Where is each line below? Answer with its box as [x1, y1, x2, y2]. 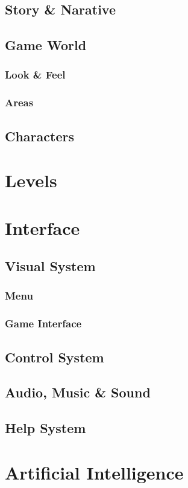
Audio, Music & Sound [5, 383, 151, 402]
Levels [5, 168, 57, 193]
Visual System [5, 257, 96, 275]
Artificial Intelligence [5, 460, 184, 484]
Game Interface [5, 316, 82, 331]
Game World [5, 36, 87, 54]
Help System [5, 419, 86, 437]
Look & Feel [5, 67, 66, 82]
